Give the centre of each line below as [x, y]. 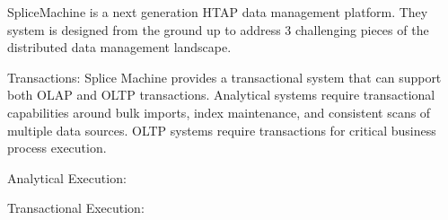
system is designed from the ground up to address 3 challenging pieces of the [218, 29]
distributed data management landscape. [119, 47]
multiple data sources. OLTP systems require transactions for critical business [222, 130]
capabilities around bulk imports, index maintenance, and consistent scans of [219, 112]
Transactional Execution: [76, 208]
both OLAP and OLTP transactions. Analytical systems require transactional [221, 95]
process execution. [57, 148]
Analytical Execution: [67, 177]
